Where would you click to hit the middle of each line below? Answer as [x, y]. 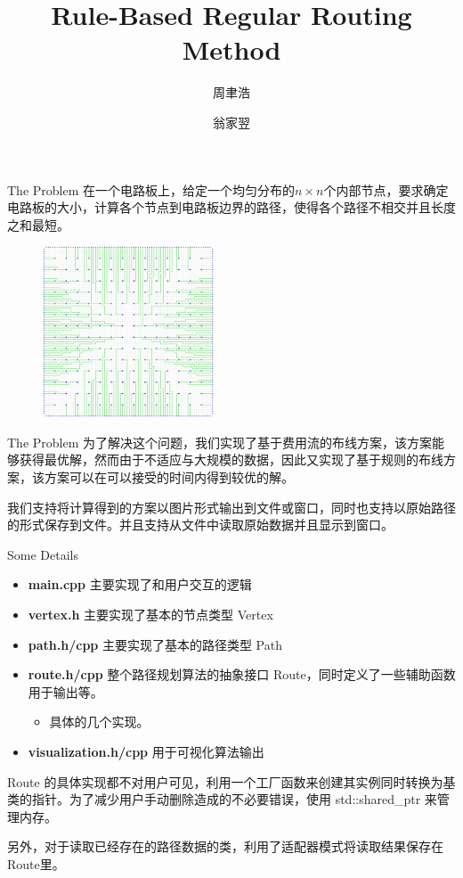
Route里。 [36, 863]
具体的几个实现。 [99, 722]
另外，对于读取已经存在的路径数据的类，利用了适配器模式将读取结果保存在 [225, 846]
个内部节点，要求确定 [386, 189]
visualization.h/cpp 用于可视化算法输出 [146, 751]
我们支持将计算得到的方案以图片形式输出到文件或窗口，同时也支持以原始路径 [231, 507]
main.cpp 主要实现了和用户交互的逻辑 [140, 584]
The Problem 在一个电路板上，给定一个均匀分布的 [151, 189]
